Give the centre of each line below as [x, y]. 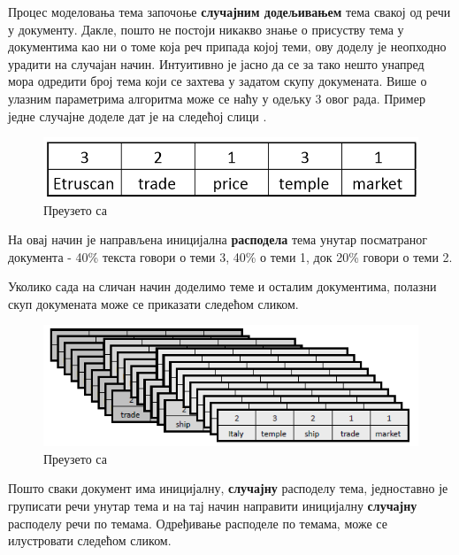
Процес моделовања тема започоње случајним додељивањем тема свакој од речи [229, 12]
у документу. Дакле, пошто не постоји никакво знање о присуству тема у [206, 29]
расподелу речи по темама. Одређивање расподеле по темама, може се [198, 523]
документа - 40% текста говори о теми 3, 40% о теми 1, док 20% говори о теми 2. [230, 256]
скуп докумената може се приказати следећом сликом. [153, 303]
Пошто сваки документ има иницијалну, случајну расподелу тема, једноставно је [228, 488]
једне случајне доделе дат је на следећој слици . [138, 116]
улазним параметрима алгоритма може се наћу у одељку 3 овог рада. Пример [217, 98]
